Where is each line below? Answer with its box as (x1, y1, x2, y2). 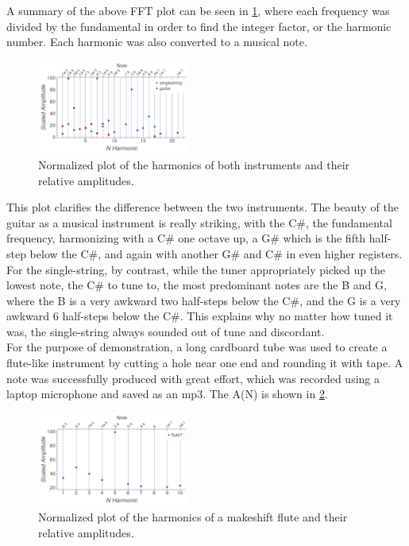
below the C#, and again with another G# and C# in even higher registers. (29, 245, 403, 261)
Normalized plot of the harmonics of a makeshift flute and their (38, 509, 348, 525)
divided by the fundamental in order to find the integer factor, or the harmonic (6, 17, 392, 34)
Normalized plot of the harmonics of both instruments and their (38, 156, 350, 172)
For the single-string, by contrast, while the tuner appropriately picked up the (6, 261, 386, 277)
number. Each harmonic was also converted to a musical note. (6, 33, 307, 50)
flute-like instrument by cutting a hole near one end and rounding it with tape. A (6, 354, 403, 371)
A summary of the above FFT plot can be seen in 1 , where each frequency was (6, 2, 390, 18)
